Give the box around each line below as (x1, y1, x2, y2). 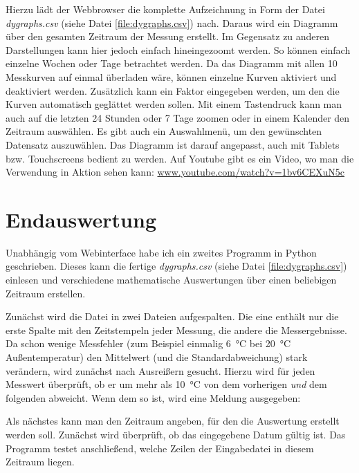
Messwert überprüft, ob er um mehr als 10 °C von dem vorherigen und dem (6, 377, 327, 391)
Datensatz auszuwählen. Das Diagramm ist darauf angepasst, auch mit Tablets (6, 137, 340, 151)
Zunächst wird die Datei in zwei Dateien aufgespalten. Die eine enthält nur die (6, 309, 339, 324)
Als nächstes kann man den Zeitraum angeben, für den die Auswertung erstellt (6, 414, 340, 428)
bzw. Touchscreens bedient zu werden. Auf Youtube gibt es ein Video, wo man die (6, 151, 354, 165)
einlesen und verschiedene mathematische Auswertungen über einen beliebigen (6, 272, 337, 287)
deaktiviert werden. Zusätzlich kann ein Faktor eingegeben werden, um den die (6, 83, 340, 98)
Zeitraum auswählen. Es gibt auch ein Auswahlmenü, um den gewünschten (6, 124, 322, 138)
